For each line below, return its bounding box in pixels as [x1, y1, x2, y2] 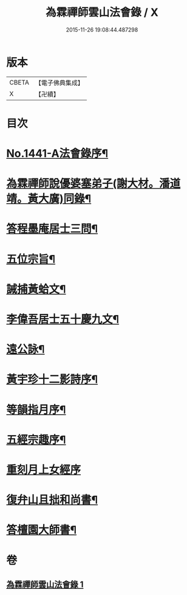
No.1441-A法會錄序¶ [6, 147, 109, 161]
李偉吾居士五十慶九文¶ [6, 313, 120, 326]
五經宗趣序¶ [6, 433, 66, 447]
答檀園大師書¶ [6, 523, 77, 537]
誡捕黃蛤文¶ [6, 282, 66, 296]
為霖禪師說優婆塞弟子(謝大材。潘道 [6, 177, 181, 190]
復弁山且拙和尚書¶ [6, 493, 98, 507]
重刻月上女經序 [6, 463, 81, 476]
